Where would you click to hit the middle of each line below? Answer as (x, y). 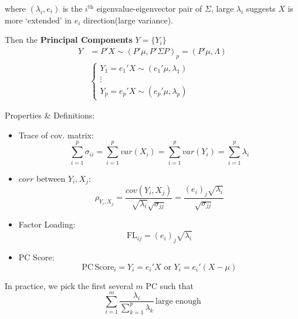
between (51, 178)
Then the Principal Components (69, 40)
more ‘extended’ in (38, 20)
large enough (178, 301)
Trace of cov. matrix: (56, 135)
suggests (261, 8)
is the (72, 8)
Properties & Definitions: (50, 115)
